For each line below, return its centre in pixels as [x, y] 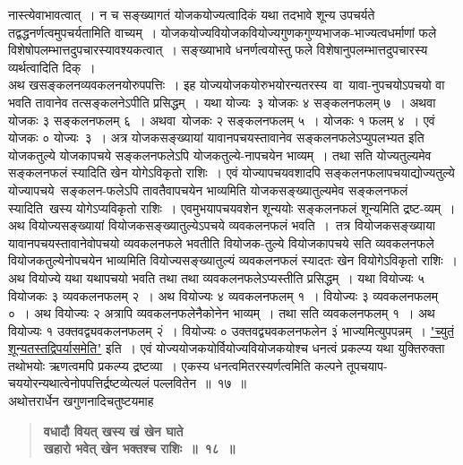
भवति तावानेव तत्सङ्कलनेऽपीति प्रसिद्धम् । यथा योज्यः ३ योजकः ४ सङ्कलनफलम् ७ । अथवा [222, 102]
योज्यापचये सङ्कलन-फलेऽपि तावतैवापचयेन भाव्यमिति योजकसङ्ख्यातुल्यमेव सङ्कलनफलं [208, 189]
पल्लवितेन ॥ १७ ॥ [200, 383]
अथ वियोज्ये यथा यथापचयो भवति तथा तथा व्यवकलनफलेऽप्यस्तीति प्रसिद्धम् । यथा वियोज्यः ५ [216, 277]
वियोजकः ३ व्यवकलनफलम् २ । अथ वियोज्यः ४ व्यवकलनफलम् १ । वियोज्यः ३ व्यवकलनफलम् [223, 295]
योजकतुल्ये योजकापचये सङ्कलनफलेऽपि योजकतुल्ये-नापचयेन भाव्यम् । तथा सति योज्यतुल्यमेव [220, 155]
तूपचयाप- [367, 365]
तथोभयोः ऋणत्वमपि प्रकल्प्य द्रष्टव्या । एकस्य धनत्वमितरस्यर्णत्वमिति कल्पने [176, 365]
